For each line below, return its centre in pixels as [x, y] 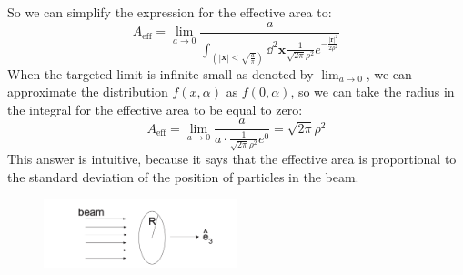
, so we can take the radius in [372, 92]
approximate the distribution [88, 92]
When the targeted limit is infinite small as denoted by [161, 73]
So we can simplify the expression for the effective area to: [170, 12]
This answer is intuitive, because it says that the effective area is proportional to [232, 159]
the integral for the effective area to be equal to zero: [155, 109]
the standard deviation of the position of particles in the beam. [183, 177]
